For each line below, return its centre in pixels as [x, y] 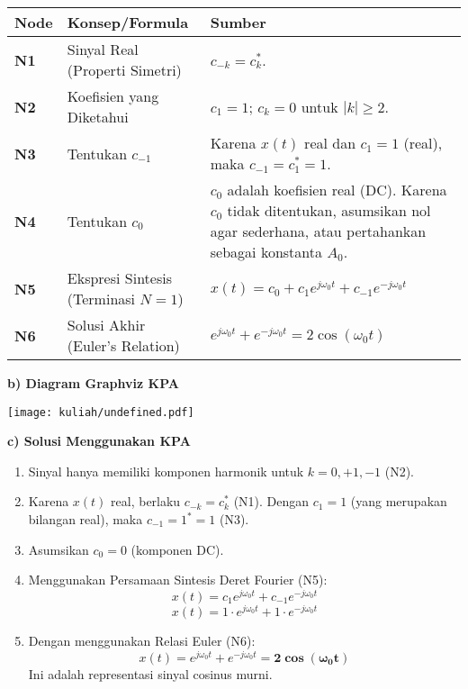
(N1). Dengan [271, 501]
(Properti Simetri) [124, 70]
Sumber [238, 22]
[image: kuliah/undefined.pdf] [101, 412]
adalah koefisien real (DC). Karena [337, 190]
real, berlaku [146, 501]
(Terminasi [101, 299]
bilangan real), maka [85, 519]
